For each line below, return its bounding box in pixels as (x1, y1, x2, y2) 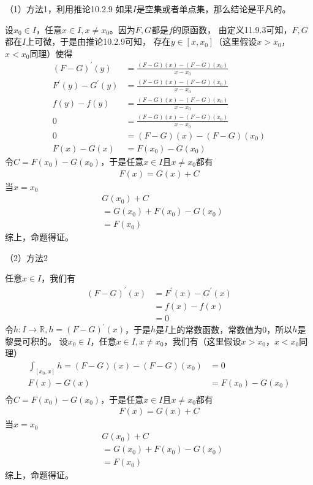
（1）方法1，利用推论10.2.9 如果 (5, 2, 133, 15)
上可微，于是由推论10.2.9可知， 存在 (26, 35, 171, 48)
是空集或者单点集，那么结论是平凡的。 (136, 2, 291, 15)
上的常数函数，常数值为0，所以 (168, 323, 293, 335)
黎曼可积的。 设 (5, 334, 68, 347)
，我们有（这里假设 (164, 334, 241, 347)
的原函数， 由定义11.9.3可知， (173, 23, 292, 36)
